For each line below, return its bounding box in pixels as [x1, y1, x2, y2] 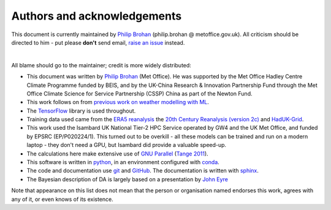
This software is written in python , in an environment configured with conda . [26, 159, 220, 166]
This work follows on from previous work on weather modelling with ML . [26, 99, 210, 106]
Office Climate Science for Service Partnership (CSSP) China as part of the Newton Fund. [26, 89, 253, 97]
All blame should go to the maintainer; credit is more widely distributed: [11, 61, 191, 69]
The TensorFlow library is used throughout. [26, 107, 136, 114]
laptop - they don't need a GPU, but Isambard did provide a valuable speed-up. [26, 141, 227, 149]
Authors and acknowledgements [11, 9, 182, 23]
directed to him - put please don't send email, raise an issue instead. [11, 39, 185, 46]
